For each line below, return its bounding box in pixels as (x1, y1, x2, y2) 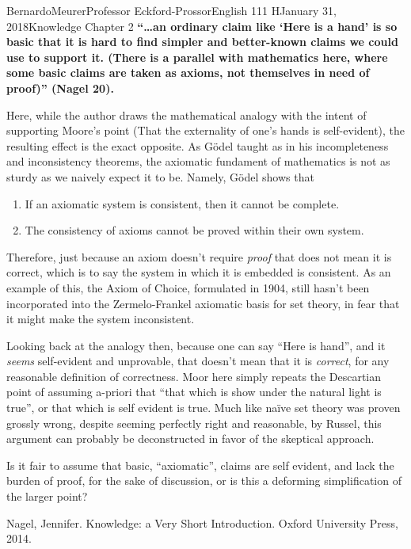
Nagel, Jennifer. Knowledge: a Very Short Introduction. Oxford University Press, (6, 514, 398, 531)
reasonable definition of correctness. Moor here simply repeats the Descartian (6, 368, 382, 384)
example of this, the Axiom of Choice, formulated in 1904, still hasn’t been (6, 279, 370, 295)
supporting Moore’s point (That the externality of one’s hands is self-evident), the (6, 122, 405, 139)
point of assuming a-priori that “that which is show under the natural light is (6, 383, 382, 400)
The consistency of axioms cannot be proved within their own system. (25, 222, 364, 238)
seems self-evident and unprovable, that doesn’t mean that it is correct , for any (6, 353, 390, 369)
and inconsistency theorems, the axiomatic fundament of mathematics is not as (6, 153, 390, 170)
